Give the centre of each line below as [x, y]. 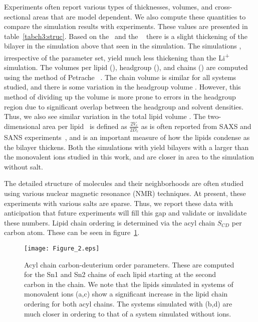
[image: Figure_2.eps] [62, 248]
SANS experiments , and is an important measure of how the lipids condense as [127, 137]
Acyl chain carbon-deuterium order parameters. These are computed [129, 264]
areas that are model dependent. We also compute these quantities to [139, 16]
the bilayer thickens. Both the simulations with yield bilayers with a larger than [126, 147]
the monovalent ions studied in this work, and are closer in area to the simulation [129, 157]
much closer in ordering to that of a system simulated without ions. [128, 313]
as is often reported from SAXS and [196, 126]
